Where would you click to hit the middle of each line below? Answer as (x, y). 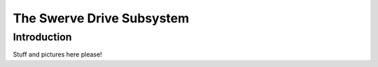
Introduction (42, 37)
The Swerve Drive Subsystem (101, 18)
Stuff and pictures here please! (57, 54)
